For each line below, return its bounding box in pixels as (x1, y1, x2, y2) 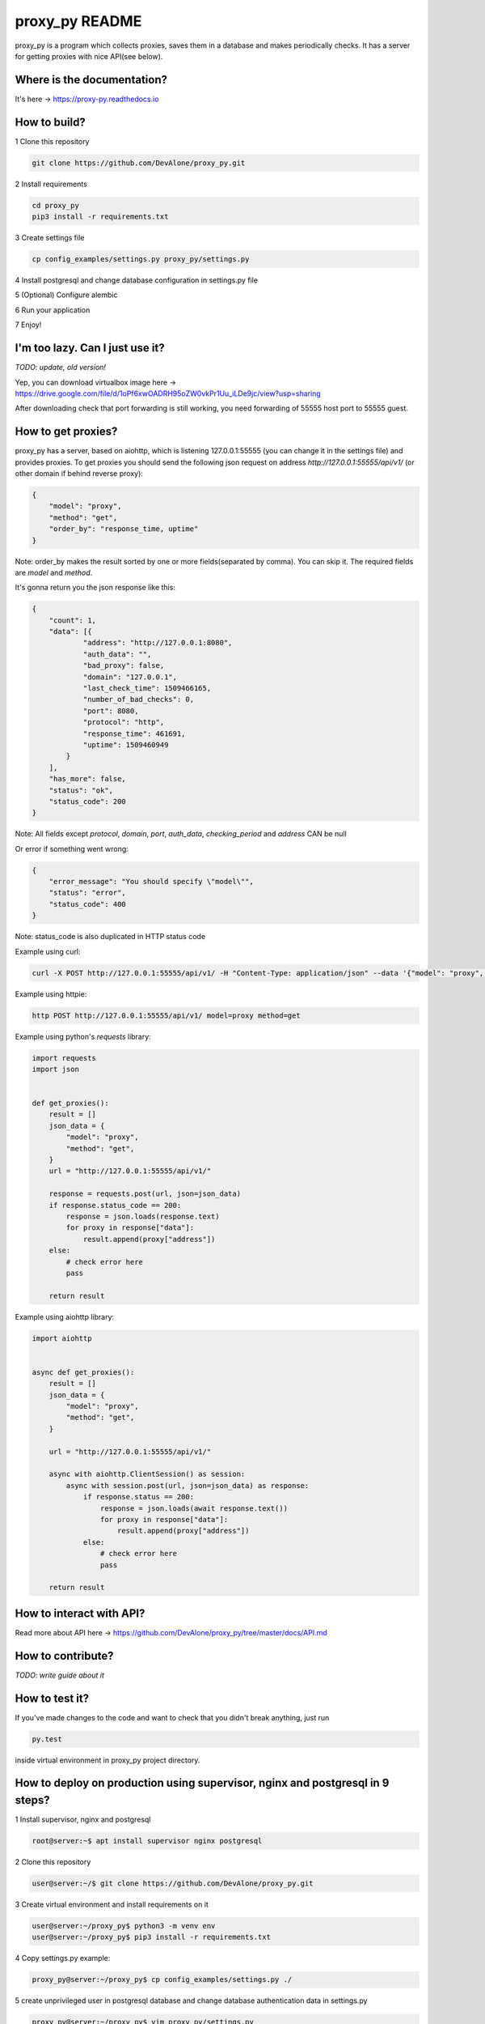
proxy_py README (15, 12, 142, 30)
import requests (32, 1053, 97, 1062)
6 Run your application (15, 304, 91, 315)
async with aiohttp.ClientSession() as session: (48, 1469, 246, 1479)
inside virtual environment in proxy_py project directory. (15, 1755, 200, 1765)
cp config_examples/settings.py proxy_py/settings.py (32, 255, 250, 264)
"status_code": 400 (48, 899, 127, 908)
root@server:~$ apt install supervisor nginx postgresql (32, 1836, 263, 1846)
